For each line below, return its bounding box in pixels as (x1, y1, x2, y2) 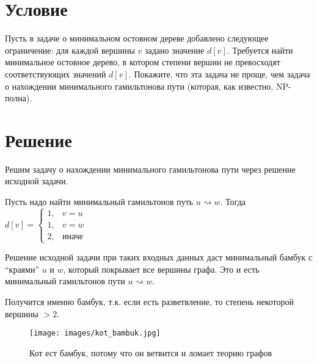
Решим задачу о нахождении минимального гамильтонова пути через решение (5, 162, 296, 175)
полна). (5, 92, 32, 104)
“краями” (5, 262, 40, 275)
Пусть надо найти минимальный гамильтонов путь (5, 195, 194, 207)
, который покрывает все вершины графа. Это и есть (63, 262, 260, 275)
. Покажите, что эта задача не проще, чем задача (128, 67, 310, 80)
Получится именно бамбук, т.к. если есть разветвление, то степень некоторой (5, 295, 294, 307)
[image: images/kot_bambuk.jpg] (29, 329, 161, 338)
